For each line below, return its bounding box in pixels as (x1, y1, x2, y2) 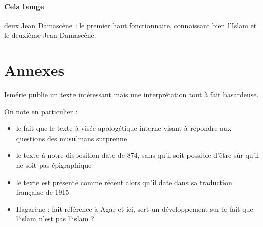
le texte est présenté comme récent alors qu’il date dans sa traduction (16, 176, 232, 187)
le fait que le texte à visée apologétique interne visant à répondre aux (16, 123, 232, 133)
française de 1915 (16, 187, 69, 197)
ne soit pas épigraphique (16, 160, 92, 170)
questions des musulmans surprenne (16, 132, 127, 143)
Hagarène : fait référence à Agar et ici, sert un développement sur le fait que (16, 203, 253, 214)
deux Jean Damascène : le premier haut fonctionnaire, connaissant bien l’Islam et (4, 20, 257, 30)
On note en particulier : (4, 106, 78, 116)
